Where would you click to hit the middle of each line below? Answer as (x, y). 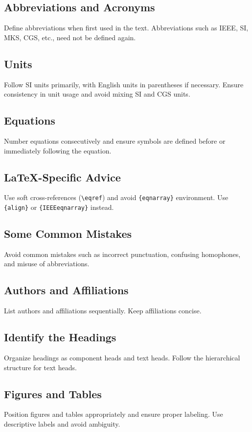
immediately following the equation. (58, 150)
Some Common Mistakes (68, 234)
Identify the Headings (60, 337)
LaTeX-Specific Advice (62, 177)
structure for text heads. (40, 367)
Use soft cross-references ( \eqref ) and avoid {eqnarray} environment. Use (116, 197)
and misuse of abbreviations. (47, 264)
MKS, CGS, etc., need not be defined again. (70, 37)
